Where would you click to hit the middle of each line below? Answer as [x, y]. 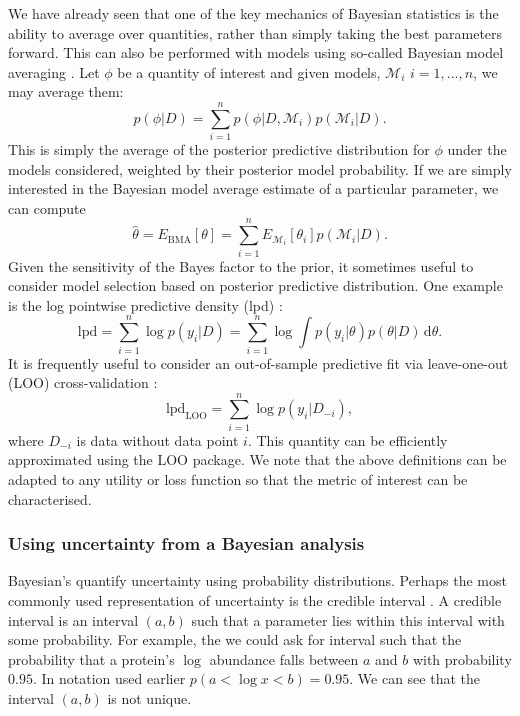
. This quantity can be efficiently [347, 439]
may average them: [66, 91]
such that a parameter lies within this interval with [348, 619]
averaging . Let [54, 71]
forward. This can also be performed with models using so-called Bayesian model [256, 52]
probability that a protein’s [91, 658]
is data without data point [157, 439]
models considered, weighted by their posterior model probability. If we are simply [260, 168]
